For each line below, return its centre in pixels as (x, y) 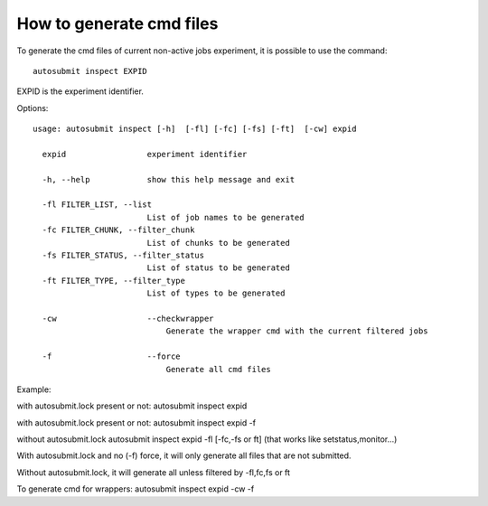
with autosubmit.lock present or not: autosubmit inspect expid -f (136, 422)
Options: (33, 108)
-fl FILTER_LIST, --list (97, 205)
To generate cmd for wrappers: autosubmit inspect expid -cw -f (136, 489)
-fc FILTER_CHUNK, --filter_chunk (118, 230)
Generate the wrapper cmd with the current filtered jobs (297, 331)
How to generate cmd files (117, 23)
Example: (34, 389)
